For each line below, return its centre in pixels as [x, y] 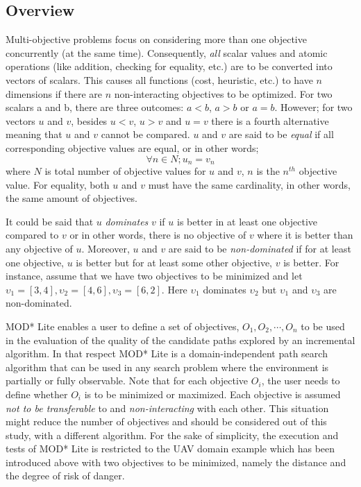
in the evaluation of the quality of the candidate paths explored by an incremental [180, 340]
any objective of [39, 248]
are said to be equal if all [281, 134]
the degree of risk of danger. [65, 476]
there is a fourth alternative [270, 120]
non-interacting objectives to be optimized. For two [223, 93]
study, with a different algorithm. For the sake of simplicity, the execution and [172, 435]
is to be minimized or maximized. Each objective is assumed [212, 394]
